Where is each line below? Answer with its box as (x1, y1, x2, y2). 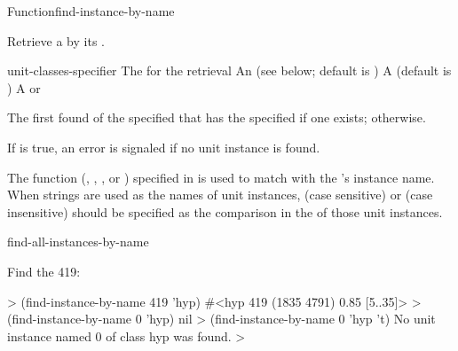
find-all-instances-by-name (7, 232, 149, 251)
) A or (7, 78, 41, 97)
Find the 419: (7, 261, 81, 280)
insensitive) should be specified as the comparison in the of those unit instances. (7, 202, 443, 221)
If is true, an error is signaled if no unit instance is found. (7, 137, 320, 156)
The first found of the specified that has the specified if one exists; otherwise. (7, 108, 426, 127)
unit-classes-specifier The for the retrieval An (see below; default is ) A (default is (7, 61, 452, 80)
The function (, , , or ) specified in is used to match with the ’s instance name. (7, 168, 435, 186)
